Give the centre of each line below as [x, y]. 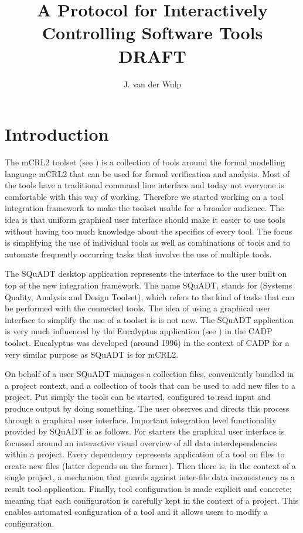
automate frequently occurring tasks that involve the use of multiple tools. [138, 254]
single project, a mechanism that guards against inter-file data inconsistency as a [150, 477]
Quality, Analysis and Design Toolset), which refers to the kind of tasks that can [150, 296]
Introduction [57, 134]
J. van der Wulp [152, 84]
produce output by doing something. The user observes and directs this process [147, 408]
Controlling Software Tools [152, 33]
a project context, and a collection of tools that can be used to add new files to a [150, 385]
